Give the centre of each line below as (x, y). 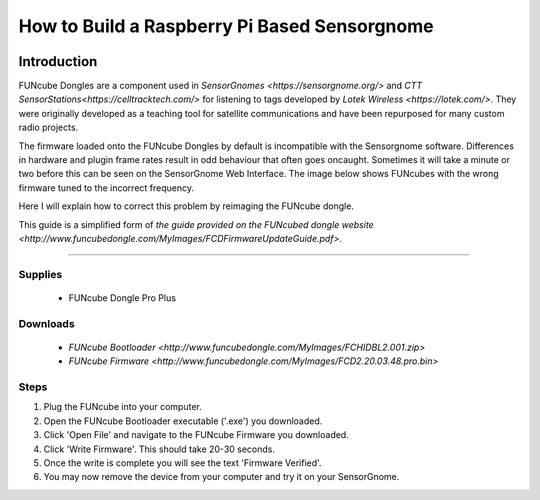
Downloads (46, 323)
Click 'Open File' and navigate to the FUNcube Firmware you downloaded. (196, 435)
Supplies (40, 274)
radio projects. (48, 127)
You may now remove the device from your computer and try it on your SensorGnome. (221, 477)
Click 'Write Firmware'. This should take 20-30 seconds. (159, 449)
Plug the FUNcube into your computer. (122, 407)
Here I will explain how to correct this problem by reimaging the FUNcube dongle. (186, 206)
